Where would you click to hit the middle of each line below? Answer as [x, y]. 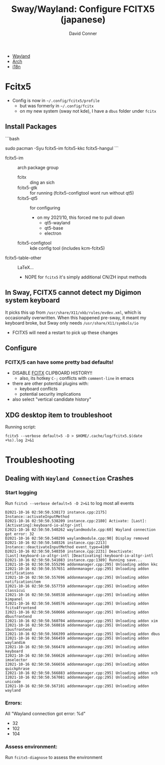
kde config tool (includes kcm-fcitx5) [67, 248]
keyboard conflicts [39, 389]
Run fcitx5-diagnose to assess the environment [54, 758]
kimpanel [14, 599]
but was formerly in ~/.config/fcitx [57, 106]
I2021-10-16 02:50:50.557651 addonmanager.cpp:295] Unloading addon [77, 569]
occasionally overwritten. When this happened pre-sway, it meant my [76, 317]
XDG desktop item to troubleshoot [59, 415]
